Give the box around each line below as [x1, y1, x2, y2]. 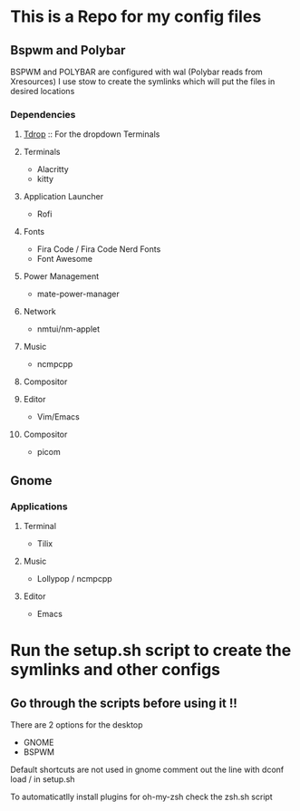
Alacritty [36, 164, 69, 175]
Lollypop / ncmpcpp [36, 573, 112, 584]
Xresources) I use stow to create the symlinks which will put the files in [10, 76, 276, 87]
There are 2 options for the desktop [10, 719, 143, 730]
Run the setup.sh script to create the [10, 641, 292, 661]
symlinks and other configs [10, 660, 221, 681]
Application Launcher [23, 191, 103, 202]
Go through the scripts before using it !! [10, 695, 238, 710]
